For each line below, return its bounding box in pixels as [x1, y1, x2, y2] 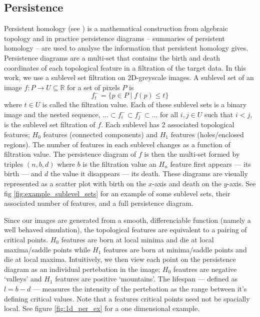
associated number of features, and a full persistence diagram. [4, 198, 193, 208]
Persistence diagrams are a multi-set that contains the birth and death [4, 52, 220, 63]
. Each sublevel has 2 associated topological [101, 119, 234, 130]
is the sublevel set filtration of [4, 119, 95, 130]
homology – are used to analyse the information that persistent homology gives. [4, 43, 248, 53]
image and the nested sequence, [4, 109, 100, 119]
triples [4, 158, 23, 169]
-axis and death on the [152, 178, 221, 188]
